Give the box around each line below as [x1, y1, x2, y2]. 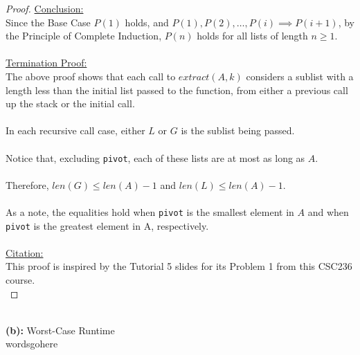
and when [307, 204, 349, 219]
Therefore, [6, 177, 49, 192]
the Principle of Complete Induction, [6, 28, 162, 43]
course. [6, 273, 35, 287]
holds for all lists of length [197, 28, 308, 43]
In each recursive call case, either [6, 123, 145, 138]
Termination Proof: [6, 55, 87, 70]
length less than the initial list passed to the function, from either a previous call [6, 82, 348, 97]
